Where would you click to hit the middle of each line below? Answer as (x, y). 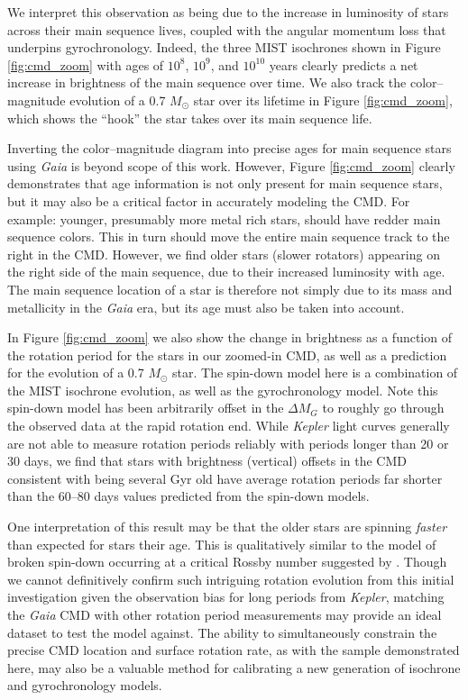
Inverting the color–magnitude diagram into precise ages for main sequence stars (229, 148)
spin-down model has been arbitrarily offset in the (146, 408)
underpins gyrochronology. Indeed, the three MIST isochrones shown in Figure (224, 47)
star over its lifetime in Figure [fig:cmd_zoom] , (323, 100)
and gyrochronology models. (85, 685)
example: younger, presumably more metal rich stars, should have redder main (224, 218)
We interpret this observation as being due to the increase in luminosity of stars (228, 12)
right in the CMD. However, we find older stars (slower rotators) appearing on (224, 254)
